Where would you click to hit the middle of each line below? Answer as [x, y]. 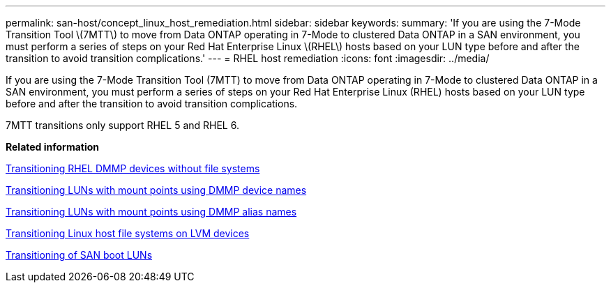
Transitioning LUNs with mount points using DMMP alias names [151, 212]
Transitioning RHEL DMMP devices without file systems [133, 168]
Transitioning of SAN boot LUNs [79, 255]
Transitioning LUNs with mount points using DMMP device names [156, 190]
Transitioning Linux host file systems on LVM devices [128, 233]
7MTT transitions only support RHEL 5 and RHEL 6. [122, 125]
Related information [53, 147]
